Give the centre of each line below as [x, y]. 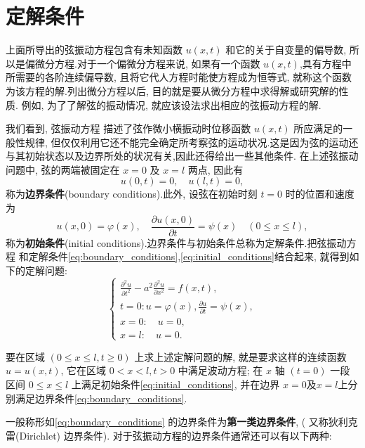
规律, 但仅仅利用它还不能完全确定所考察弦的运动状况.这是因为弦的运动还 [192, 142]
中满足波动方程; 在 [220, 370]
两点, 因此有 [215, 169]
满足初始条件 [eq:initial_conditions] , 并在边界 [180, 384]
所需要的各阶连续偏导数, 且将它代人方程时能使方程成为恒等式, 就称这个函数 [179, 77]
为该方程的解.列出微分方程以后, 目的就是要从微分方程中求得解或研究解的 [172, 90]
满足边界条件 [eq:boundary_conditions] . [101, 398]
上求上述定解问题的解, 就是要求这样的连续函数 [240, 356]
